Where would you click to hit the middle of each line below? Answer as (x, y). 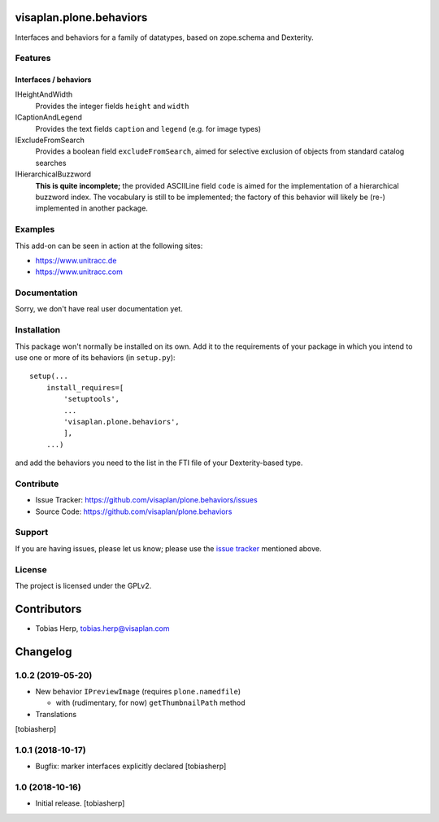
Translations (56, 714)
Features (33, 59)
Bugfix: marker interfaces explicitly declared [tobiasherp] (131, 766)
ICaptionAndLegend (49, 117)
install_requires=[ (85, 387)
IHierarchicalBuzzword (53, 174)
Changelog (43, 652)
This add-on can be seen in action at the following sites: (109, 246)
